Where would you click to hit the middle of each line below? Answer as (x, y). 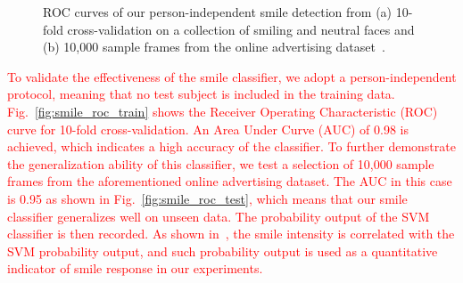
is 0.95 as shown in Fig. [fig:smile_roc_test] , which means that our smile (207, 198)
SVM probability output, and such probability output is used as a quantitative (223, 251)
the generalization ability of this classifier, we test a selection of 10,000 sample (221, 163)
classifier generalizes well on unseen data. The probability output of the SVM (219, 216)
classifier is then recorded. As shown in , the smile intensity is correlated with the (231, 234)
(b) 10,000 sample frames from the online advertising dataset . (214, 47)
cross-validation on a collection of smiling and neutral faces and (241, 29)
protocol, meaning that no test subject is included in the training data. (201, 94)
